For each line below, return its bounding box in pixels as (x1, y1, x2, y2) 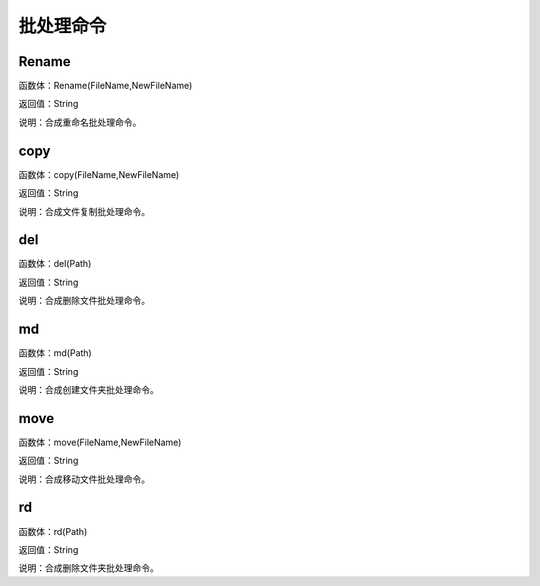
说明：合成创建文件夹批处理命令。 (18, 383, 159, 395)
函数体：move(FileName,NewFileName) (18, 436, 182, 448)
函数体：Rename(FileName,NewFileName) (18, 80, 193, 92)
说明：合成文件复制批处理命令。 (18, 205, 150, 217)
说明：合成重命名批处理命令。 (18, 116, 142, 128)
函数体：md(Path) (18, 347, 92, 359)
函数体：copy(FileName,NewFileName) (18, 168, 180, 180)
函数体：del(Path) (18, 258, 92, 270)
